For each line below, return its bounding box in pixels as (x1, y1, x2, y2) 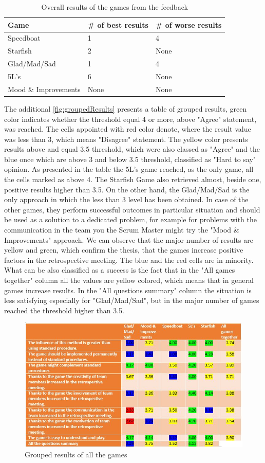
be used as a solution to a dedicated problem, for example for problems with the (4, 214, 257, 225)
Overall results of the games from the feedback (41, 2, 188, 12)
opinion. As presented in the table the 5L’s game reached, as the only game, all (4, 164, 254, 174)
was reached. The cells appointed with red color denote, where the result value (4, 123, 251, 134)
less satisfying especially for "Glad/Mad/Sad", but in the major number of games (4, 295, 259, 306)
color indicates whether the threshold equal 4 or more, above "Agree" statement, (4, 113, 257, 124)
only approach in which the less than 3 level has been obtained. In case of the (4, 194, 249, 205)
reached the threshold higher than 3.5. (4, 305, 124, 315)
